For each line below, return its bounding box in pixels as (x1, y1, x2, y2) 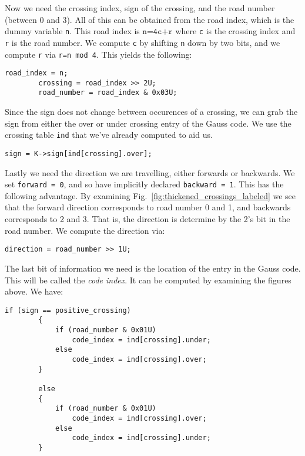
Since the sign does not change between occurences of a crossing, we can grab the (5, 105, 298, 118)
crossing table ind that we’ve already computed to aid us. (5, 128, 213, 141)
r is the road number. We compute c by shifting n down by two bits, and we (5, 36, 280, 48)
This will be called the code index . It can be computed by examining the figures (5, 273, 291, 286)
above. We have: (5, 285, 63, 298)
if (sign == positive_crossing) (5, 306, 131, 315)
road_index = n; (5, 69, 68, 78)
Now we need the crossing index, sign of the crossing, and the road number (5, 2, 275, 14)
